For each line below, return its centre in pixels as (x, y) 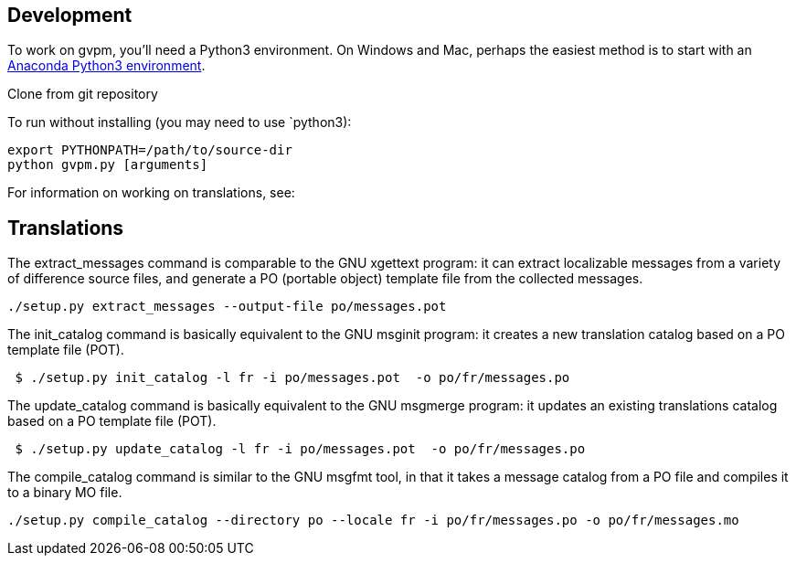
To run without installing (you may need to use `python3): (180, 122)
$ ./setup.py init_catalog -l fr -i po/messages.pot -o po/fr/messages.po (292, 378)
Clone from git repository (83, 94)
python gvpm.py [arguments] (108, 165)
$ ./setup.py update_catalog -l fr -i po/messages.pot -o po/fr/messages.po (300, 449)
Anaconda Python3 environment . (106, 66)
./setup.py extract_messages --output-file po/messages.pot (227, 307)
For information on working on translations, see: (151, 193)
